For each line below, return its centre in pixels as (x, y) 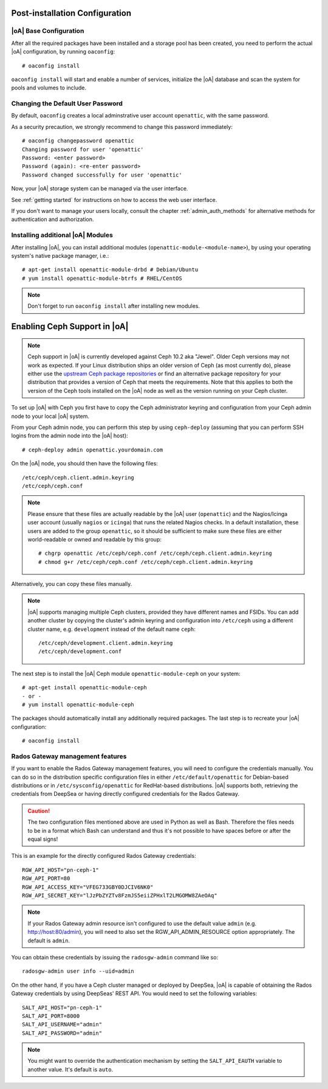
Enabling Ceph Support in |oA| (70, 326)
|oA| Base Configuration (48, 31)
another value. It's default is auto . (70, 1069)
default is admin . (49, 941)
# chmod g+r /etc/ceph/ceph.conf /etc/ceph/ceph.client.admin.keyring (146, 562)
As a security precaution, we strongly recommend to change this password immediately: (122, 127)
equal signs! (43, 839)
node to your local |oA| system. (50, 416)
